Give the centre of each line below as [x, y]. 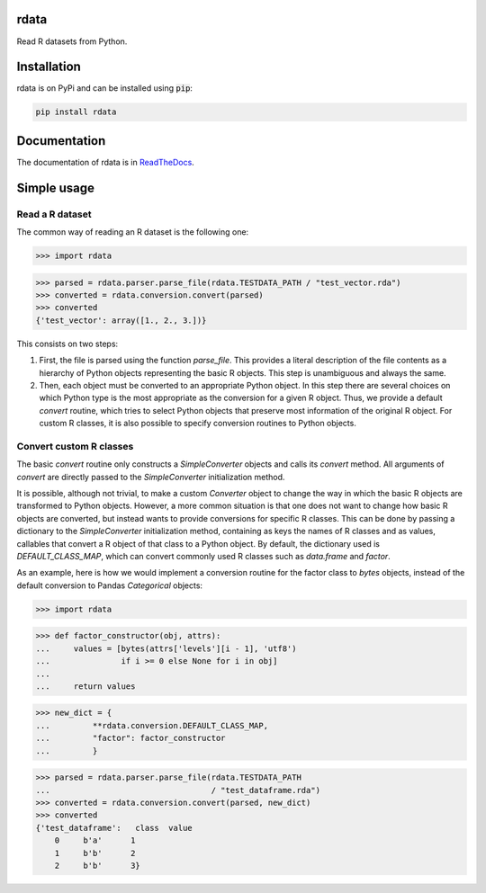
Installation [49, 67]
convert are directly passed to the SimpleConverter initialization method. [151, 477]
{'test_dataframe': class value [114, 828]
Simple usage [55, 188]
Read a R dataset [54, 214]
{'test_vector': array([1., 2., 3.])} [121, 320]
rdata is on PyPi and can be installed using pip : [105, 88]
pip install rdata [76, 112]
